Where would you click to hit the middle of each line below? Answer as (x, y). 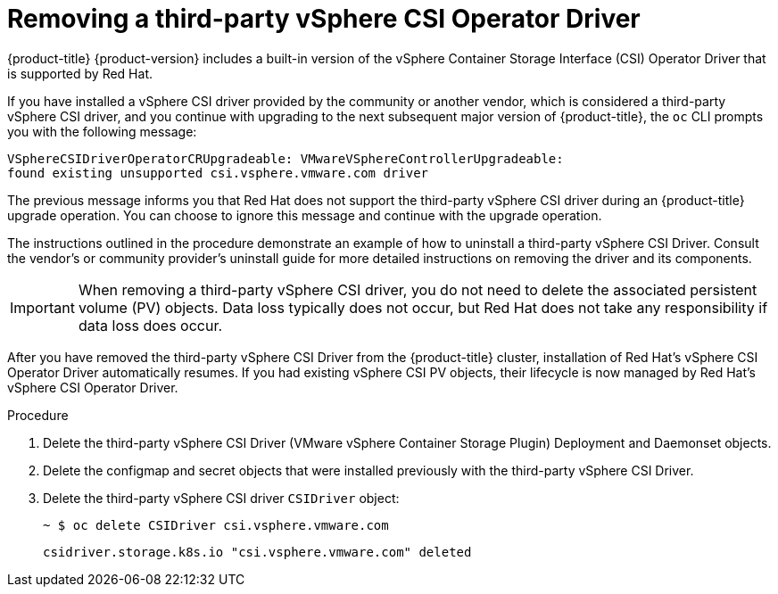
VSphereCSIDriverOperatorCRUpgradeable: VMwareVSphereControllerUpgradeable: (286, 158)
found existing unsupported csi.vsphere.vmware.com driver (218, 173)
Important (42, 307)
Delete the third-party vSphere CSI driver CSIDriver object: (221, 498)
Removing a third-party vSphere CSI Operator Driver (324, 19)
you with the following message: (102, 131)
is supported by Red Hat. (80, 73)
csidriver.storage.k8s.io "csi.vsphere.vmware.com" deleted (257, 552)
